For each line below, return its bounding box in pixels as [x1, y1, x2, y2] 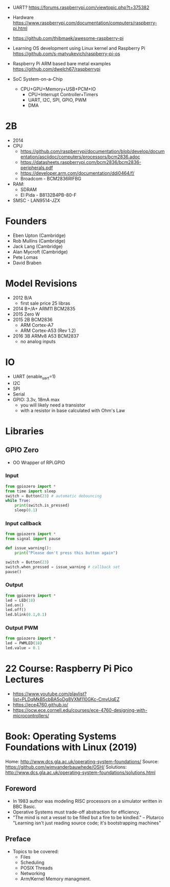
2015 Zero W [12, 311, 40, 317]
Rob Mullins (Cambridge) [12, 237, 66, 244]
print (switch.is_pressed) [14, 503, 70, 508]
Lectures [5, 674, 44, 686]
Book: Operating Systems [5, 731, 117, 742]
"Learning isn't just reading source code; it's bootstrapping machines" [12, 820, 161, 826]
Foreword [5, 784, 37, 793]
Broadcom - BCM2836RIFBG [20, 175, 81, 181]
